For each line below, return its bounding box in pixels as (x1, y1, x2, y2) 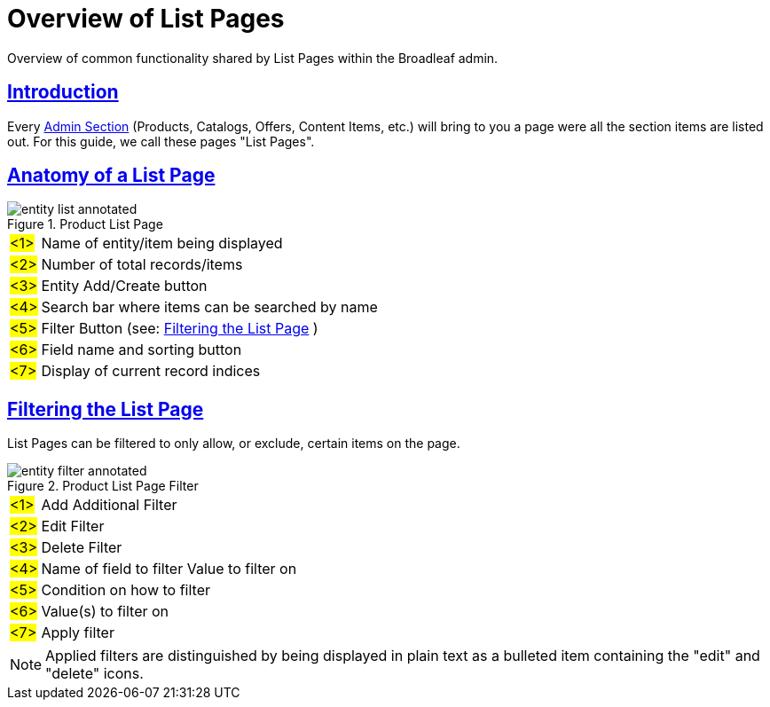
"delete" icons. (45, 664, 144, 683)
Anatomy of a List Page (7, 164, 216, 187)
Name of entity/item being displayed (41, 234, 283, 253)
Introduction (7, 81, 119, 104)
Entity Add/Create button (41, 277, 208, 295)
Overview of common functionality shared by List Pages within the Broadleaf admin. (7, 50, 499, 66)
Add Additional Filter (41, 496, 177, 515)
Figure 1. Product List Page (7, 216, 163, 232)
